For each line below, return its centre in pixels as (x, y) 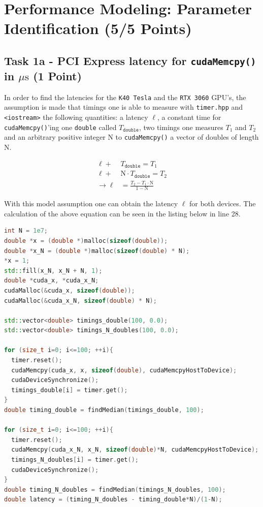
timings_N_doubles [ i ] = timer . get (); (75, 460)
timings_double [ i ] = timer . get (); (70, 390)
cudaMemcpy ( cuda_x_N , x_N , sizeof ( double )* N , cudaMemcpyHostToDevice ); (135, 450)
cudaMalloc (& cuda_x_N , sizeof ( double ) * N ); (80, 300)
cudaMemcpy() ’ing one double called (60, 127)
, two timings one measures (181, 127)
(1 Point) (57, 75)
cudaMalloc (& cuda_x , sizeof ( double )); (70, 290)
